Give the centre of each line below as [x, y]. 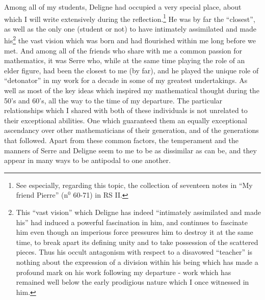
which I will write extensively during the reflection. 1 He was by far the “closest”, [130, 18]
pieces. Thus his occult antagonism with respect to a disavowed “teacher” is [134, 252]
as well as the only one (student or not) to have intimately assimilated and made [130, 28]
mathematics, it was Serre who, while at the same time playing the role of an [125, 60]
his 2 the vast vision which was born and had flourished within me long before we [130, 40]
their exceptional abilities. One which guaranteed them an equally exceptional [126, 120]
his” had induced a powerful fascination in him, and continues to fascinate [132, 222]
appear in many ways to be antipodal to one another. [87, 160]
